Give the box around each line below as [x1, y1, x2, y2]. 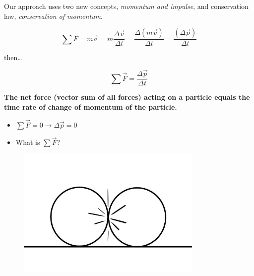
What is [15, 137, 40, 147]
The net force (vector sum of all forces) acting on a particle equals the [4, 92, 250, 102]
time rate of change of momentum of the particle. [4, 101, 177, 112]
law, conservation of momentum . [4, 10, 103, 21]
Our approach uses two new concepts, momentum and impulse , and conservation [4, 1, 249, 11]
